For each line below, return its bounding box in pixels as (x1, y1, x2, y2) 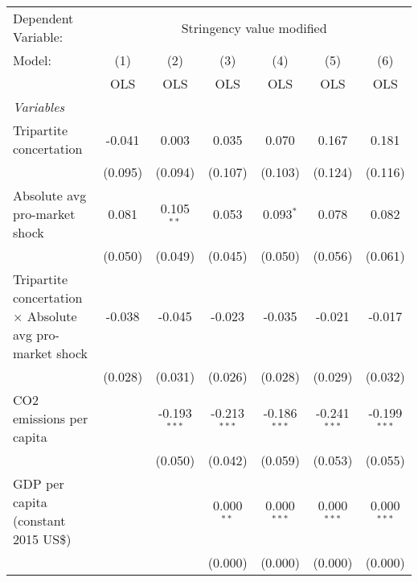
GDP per (13, 474, 64, 493)
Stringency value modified (181, 18, 327, 37)
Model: (13, 51, 52, 69)
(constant (13, 511, 66, 530)
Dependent (13, 9, 74, 27)
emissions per (13, 409, 88, 427)
